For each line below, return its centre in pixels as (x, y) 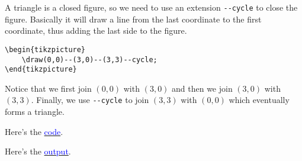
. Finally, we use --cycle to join (90, 100)
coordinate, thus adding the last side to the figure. (96, 30)
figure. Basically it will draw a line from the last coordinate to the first (133, 19)
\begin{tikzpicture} (45, 49)
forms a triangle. (35, 112)
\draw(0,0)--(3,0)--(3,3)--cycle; (89, 59)
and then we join (202, 88)
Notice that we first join (48, 88)
